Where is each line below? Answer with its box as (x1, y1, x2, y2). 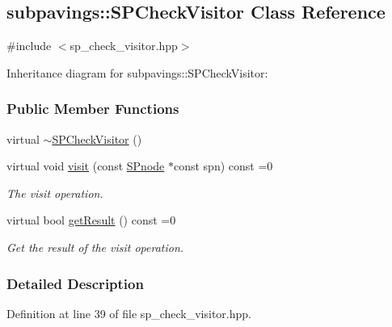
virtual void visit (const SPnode (6, 157, 165, 174)
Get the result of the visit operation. (6, 238, 184, 255)
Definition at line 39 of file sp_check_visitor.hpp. (6, 304, 251, 321)
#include (6, 37, 52, 54)
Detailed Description (6, 273, 144, 293)
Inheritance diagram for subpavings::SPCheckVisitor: (6, 64, 268, 81)
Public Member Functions (6, 99, 179, 119)
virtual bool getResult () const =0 (6, 212, 176, 228)
